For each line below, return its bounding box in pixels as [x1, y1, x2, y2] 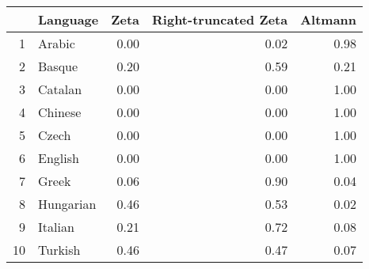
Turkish [38, 241, 81, 259]
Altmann [300, 10, 357, 28]
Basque [38, 57, 78, 75]
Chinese [38, 103, 82, 121]
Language [38, 10, 99, 28]
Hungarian [38, 195, 97, 213]
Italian [38, 218, 74, 236]
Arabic [38, 34, 75, 52]
